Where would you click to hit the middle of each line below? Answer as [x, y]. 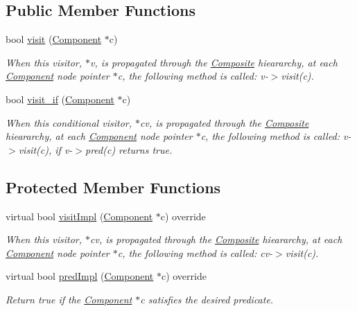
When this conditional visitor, [69, 122]
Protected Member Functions [113, 187]
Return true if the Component [69, 299]
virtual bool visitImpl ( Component [79, 216]
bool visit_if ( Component [60, 99]
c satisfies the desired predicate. [207, 299]
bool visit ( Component [54, 39]
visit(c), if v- [45, 149]
